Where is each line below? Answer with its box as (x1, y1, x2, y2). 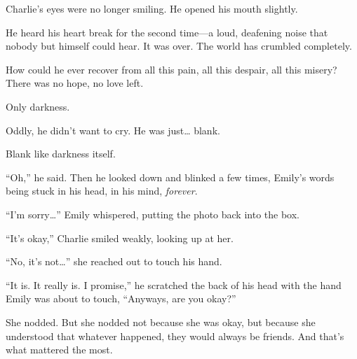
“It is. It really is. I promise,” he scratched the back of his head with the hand (6, 277, 342, 292)
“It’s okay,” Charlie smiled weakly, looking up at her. (6, 230, 234, 245)
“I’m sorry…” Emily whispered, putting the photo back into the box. (6, 206, 299, 221)
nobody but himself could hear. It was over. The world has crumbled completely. (6, 38, 352, 53)
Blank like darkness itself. (6, 146, 116, 161)
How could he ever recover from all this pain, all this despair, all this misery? (6, 62, 337, 76)
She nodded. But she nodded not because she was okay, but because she (6, 314, 316, 329)
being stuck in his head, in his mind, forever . (6, 183, 198, 198)
